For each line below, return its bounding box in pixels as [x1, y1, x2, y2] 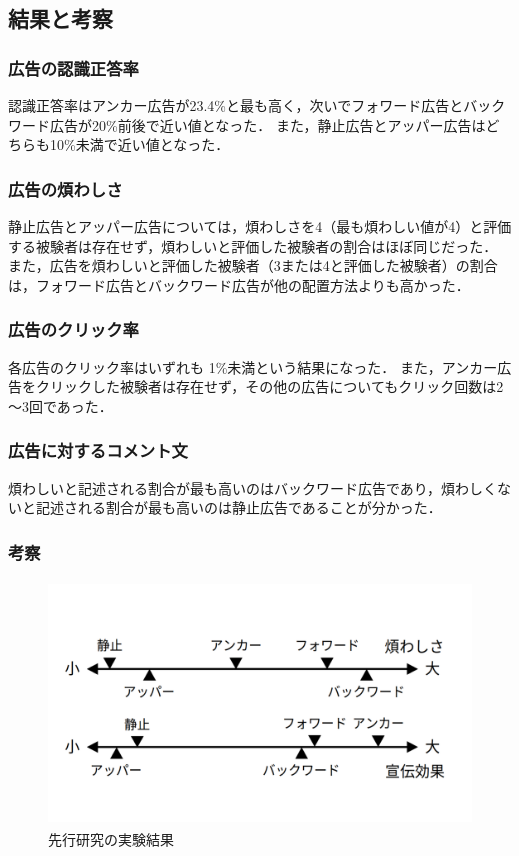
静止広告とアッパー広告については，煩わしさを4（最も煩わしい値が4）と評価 [8, 216, 512, 236]
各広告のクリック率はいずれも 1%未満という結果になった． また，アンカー [8, 356, 498, 377]
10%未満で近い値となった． [49, 134, 230, 155]
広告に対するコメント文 [8, 438, 188, 463]
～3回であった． [8, 395, 113, 416]
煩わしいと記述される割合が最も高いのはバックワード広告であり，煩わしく [8, 477, 497, 498]
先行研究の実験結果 [48, 829, 174, 850]
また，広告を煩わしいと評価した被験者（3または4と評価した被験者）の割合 [8, 255, 498, 276]
